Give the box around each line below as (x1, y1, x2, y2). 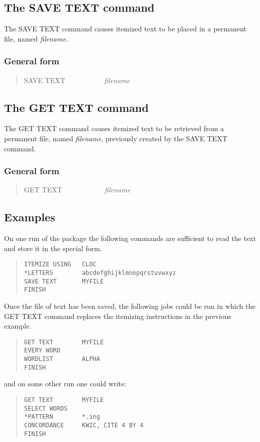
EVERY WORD (24, 347, 61, 354)
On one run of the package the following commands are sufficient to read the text (4, 233, 256, 244)
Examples (4, 209, 56, 225)
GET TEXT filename (24, 184, 131, 195)
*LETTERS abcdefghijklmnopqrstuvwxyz (24, 269, 176, 277)
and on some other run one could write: (4, 378, 127, 389)
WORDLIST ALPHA (24, 355, 100, 363)
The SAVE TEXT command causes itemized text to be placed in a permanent (4, 23, 247, 34)
